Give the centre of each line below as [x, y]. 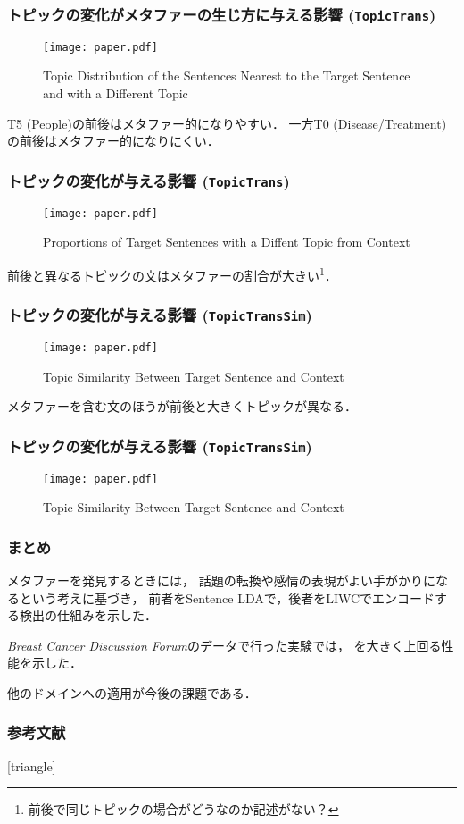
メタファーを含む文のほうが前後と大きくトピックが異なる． [182, 406]
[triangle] [32, 765]
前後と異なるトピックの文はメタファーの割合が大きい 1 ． [172, 273]
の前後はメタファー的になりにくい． [113, 141]
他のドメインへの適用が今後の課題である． [132, 692]
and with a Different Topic [116, 93]
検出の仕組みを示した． [88, 615]
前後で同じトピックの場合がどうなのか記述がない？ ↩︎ [183, 809]
